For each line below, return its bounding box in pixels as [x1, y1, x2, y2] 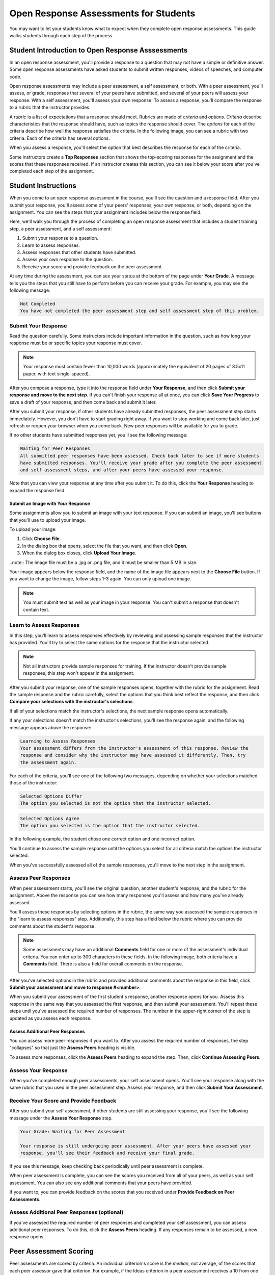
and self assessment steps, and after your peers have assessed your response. [20, 467, 225, 473]
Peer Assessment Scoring [9, 1247, 94, 1256]
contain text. [23, 606, 49, 613]
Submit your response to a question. [22, 235, 99, 241]
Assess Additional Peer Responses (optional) [9, 1209, 124, 1216]
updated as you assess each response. [9, 1015, 92, 1021]
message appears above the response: [9, 724, 92, 730]
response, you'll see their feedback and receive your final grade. [20, 1150, 195, 1156]
